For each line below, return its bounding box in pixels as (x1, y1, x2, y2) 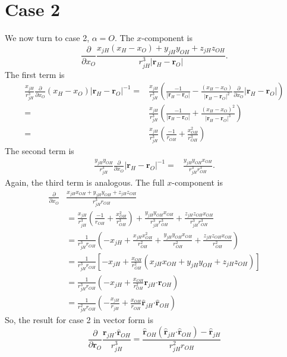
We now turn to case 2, (5, 32, 90, 44)
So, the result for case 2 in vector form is (5, 314, 154, 326)
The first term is (5, 68, 65, 80)
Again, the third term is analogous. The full (5, 176, 165, 188)
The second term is (5, 145, 74, 157)
